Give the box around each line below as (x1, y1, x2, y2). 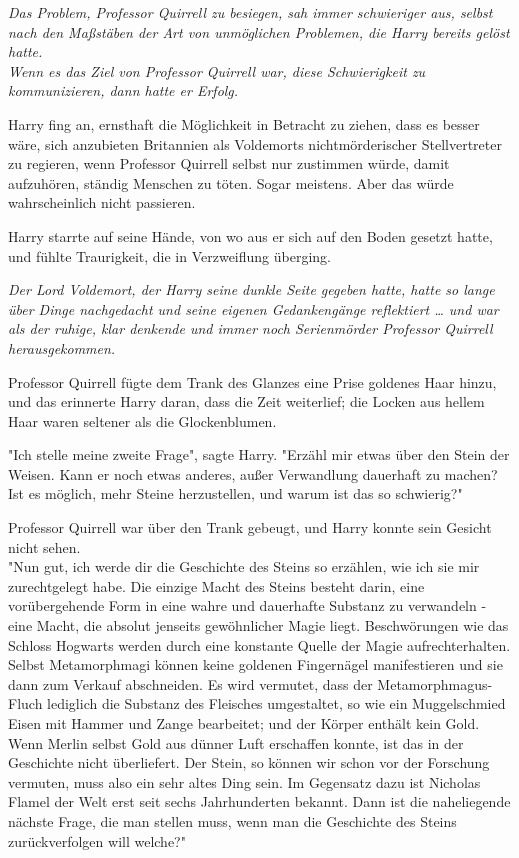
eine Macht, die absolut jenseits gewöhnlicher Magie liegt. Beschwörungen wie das (8, 615, 509, 636)
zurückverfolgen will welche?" (8, 830, 186, 851)
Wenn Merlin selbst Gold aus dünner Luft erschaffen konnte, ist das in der (8, 732, 464, 753)
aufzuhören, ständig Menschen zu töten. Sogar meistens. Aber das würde (8, 172, 454, 193)
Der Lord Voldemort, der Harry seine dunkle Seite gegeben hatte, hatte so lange (8, 279, 495, 300)
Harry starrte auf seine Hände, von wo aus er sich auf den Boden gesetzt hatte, (8, 225, 493, 246)
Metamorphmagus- (377, 673, 493, 694)
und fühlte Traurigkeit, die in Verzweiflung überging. (8, 245, 332, 266)
